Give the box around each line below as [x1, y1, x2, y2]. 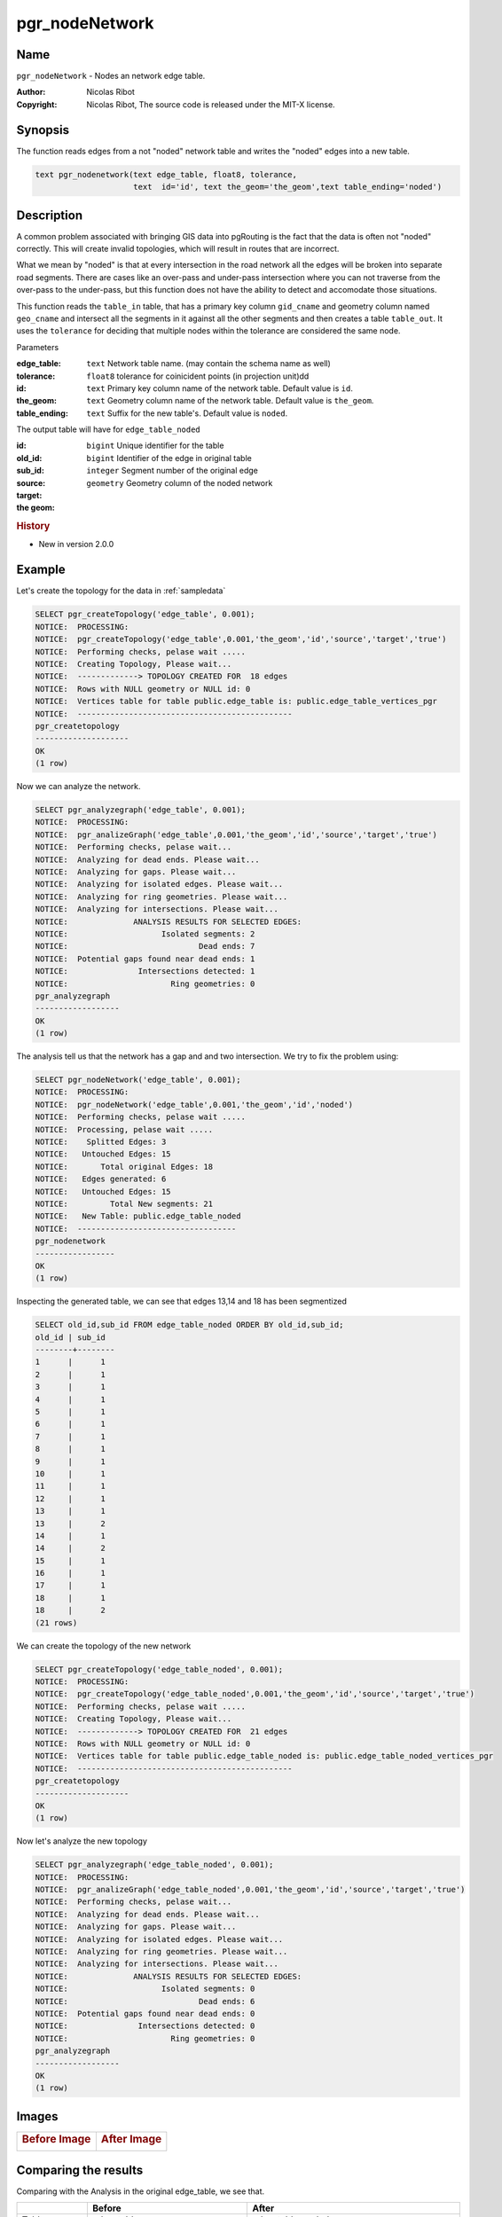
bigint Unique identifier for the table [86, 440, 224, 451]
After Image [100, 2131, 162, 2146]
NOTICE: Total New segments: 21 [35, 1198, 213, 1209]
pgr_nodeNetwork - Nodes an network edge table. [16, 71, 206, 82]
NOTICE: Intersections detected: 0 [35, 2021, 255, 2031]
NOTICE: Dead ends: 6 [35, 1996, 255, 2006]
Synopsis [16, 122, 70, 137]
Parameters [16, 341, 59, 352]
